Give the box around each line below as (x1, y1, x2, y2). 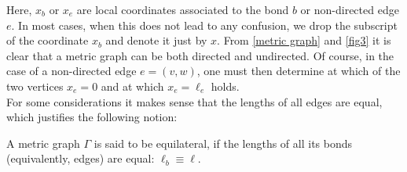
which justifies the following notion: (6, 109, 178, 125)
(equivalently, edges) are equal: (6, 150, 155, 167)
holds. (211, 77, 240, 94)
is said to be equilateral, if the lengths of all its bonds (93, 134, 353, 151)
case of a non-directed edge (6, 63, 137, 79)
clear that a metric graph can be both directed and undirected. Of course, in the (6, 47, 394, 63)
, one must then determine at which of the (196, 63, 401, 79)
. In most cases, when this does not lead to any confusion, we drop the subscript (11, 16, 398, 33)
